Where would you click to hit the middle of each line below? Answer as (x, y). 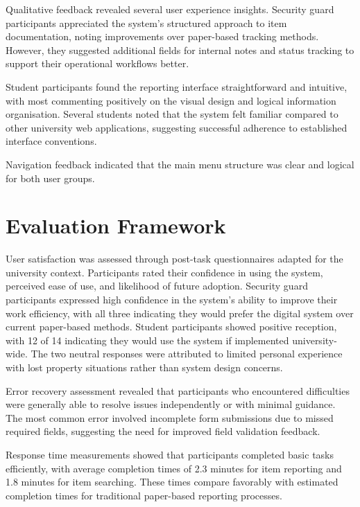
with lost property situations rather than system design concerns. (144, 367)
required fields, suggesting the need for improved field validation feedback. (163, 431)
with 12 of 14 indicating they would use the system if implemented (147, 340)
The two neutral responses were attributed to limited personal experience (187, 354)
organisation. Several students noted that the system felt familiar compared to (172, 114)
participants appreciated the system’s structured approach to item (146, 23)
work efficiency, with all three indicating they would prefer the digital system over (180, 313)
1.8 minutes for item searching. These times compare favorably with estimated (172, 482)
